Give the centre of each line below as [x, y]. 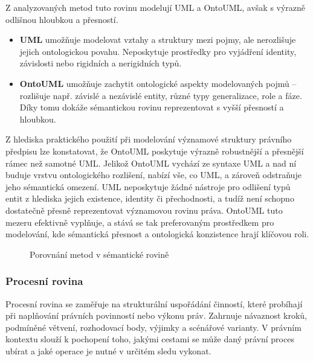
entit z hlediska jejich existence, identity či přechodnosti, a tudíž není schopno [150, 198]
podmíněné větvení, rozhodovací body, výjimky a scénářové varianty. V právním [153, 327]
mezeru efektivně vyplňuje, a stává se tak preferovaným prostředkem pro [140, 222]
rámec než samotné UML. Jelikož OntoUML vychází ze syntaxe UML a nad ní [151, 163]
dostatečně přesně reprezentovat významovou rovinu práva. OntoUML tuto [144, 210]
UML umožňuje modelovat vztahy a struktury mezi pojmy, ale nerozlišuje [158, 40]
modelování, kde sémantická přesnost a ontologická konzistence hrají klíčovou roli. [157, 234]
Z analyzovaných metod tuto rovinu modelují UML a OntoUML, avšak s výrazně [156, 7]
